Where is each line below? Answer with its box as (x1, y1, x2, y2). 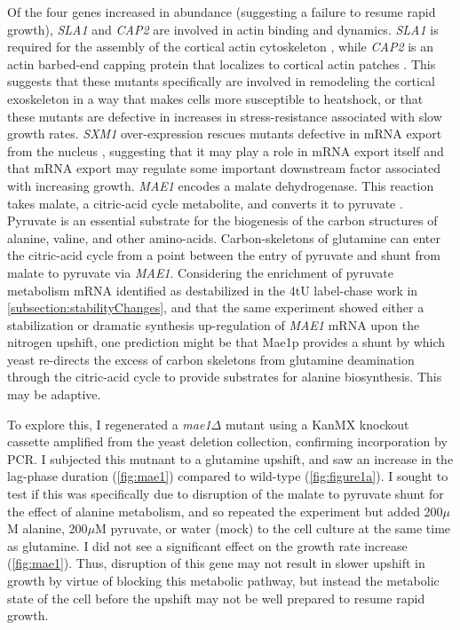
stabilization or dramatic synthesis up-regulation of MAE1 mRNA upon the (7, 315, 420, 334)
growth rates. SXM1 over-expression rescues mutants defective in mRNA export (7, 124, 442, 143)
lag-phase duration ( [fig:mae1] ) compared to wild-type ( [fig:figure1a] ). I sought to (7, 467, 448, 485)
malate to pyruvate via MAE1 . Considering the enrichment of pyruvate (7, 263, 393, 281)
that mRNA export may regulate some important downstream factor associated (7, 159, 440, 177)
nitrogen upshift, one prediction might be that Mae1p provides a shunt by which (7, 333, 446, 351)
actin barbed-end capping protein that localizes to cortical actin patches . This (7, 54, 436, 73)
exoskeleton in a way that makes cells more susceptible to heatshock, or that (7, 89, 424, 107)
